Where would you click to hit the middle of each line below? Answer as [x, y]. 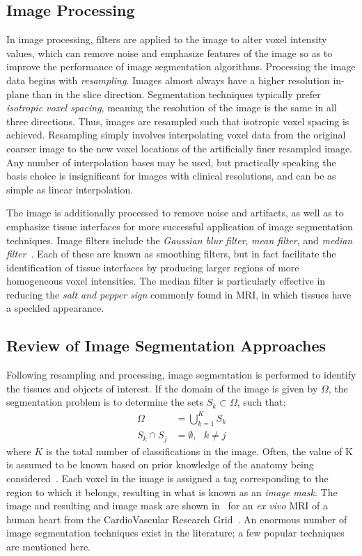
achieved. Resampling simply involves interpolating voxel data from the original [176, 135]
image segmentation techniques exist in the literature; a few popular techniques [175, 533]
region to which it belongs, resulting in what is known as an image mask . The [172, 492]
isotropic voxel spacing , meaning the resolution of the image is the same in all [172, 108]
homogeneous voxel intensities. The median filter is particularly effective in [166, 281]
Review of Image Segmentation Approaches [166, 345]
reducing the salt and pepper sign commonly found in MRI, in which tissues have [179, 294]
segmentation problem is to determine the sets [105, 402]
